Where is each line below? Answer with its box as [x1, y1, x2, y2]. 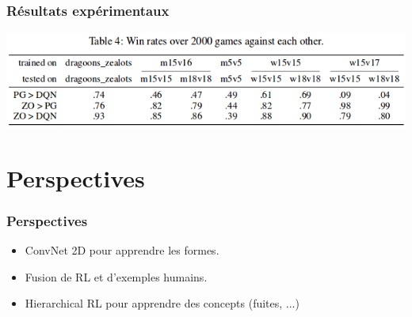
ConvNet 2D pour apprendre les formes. [25, 241, 219, 258]
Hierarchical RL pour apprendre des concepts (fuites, [25, 295, 283, 311]
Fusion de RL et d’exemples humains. [25, 268, 208, 285]
